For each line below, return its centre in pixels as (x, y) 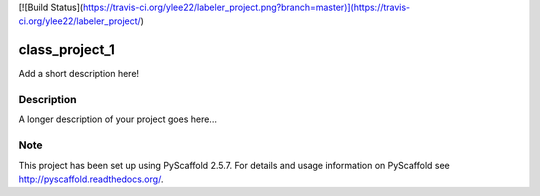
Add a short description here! (79, 74)
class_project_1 (66, 50)
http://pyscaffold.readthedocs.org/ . (91, 179)
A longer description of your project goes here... (117, 119)
